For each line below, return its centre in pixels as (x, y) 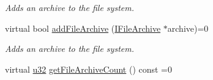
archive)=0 (188, 28)
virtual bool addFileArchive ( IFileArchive (83, 28)
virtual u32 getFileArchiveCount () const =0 (89, 69)
